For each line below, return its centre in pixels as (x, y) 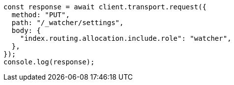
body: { (26, 30)
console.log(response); (49, 62)
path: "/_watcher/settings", (68, 23)
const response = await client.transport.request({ (105, 7)
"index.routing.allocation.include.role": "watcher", (126, 38)
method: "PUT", (41, 15)
